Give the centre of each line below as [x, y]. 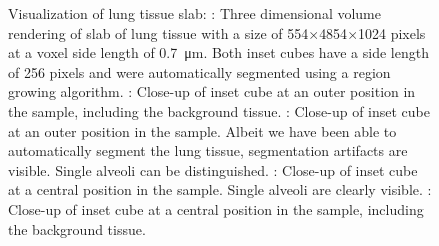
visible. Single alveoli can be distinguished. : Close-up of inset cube [213, 169]
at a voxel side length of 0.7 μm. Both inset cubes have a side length [218, 52]
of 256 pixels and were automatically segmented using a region [199, 71]
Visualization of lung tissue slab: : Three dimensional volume [194, 13]
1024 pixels [392, 32]
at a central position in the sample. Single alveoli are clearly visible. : [220, 189]
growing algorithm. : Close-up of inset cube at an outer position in [212, 91]
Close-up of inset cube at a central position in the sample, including [216, 208]
